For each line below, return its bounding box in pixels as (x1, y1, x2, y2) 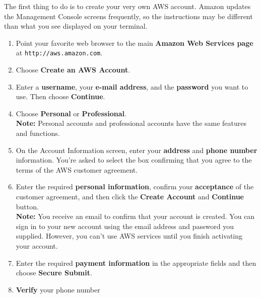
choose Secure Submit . (16, 267, 92, 278)
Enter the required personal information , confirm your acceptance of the (16, 181, 254, 192)
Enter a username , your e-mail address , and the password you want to (16, 81, 248, 92)
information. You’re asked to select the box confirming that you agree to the (16, 155, 252, 165)
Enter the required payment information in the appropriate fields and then (16, 257, 256, 268)
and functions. (16, 128, 60, 138)
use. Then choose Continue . (16, 91, 105, 102)
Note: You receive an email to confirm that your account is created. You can (16, 211, 255, 221)
